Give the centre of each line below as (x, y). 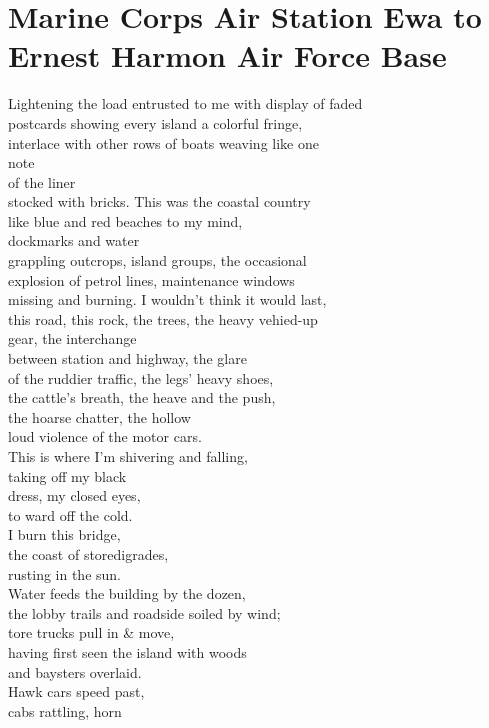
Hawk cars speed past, (76, 691)
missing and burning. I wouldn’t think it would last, (167, 299)
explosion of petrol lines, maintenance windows (151, 279)
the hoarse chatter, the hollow (99, 416)
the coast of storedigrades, (88, 553)
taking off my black (67, 475)
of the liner (42, 181)
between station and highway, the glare (127, 358)
